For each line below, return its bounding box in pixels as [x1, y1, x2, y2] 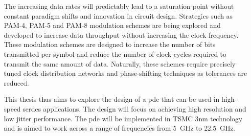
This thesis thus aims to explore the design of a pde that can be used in [4, 94, 220, 104]
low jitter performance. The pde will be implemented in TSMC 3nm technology [4, 113, 243, 123]
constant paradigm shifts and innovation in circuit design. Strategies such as [4, 10, 232, 21]
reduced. [4, 77, 29, 88]
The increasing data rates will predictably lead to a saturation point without [4, 1, 234, 11]
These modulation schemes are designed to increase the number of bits [4, 39, 216, 49]
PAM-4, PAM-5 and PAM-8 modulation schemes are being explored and [4, 20, 221, 30]
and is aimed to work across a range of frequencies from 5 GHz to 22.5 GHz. [4, 123, 235, 133]
